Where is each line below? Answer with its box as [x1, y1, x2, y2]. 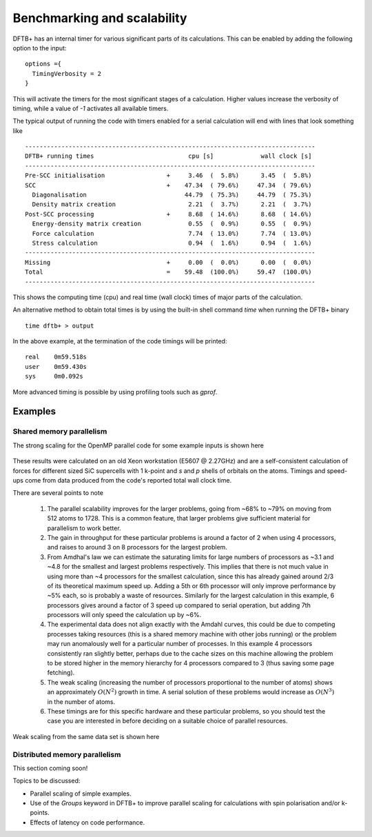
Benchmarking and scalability [12, 10, 187, 26]
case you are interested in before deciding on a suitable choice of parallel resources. [47, 717, 288, 725]
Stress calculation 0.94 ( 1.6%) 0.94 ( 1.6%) [32, 239, 312, 247]
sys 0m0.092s [25, 372, 83, 381]
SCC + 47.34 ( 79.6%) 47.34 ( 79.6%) [25, 181, 312, 189]
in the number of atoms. [47, 697, 116, 706]
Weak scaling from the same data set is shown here [12, 732, 160, 740]
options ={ [25, 60, 62, 68]
